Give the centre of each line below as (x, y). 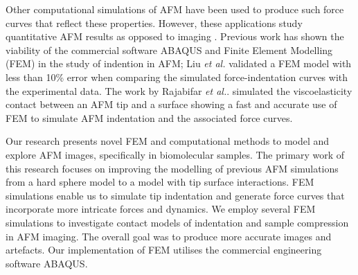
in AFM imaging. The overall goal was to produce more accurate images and (169, 236)
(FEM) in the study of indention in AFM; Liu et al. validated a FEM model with (179, 63)
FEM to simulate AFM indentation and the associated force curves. (149, 117)
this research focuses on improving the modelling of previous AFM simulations (172, 168)
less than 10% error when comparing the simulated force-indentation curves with (177, 77)
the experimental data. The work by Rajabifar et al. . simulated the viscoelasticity (179, 90)
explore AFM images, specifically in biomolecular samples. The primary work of (175, 154)
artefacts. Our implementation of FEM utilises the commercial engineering (164, 250)
